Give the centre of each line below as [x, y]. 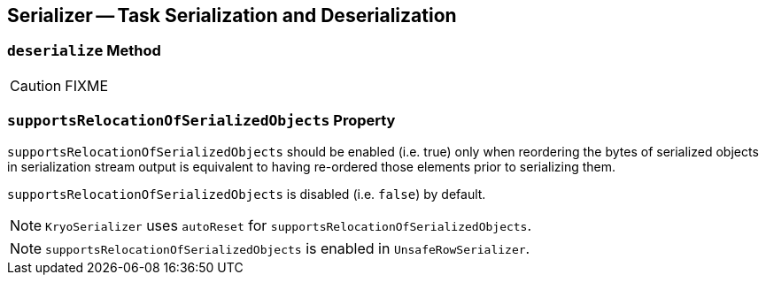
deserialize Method [84, 51]
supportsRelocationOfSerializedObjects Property [201, 121]
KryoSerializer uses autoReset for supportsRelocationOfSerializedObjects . [289, 225]
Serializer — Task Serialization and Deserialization [232, 15]
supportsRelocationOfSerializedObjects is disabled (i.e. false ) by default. [247, 194]
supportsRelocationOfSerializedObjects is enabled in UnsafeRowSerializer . [288, 248]
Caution [36, 85]
